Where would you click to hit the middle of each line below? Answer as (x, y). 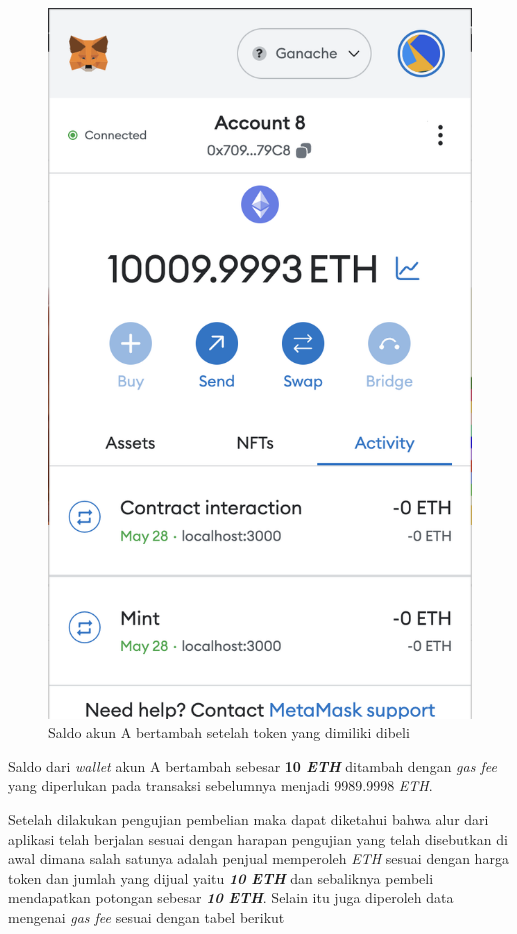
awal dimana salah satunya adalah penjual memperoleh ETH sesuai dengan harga (258, 858)
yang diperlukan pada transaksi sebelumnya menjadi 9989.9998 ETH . (220, 785)
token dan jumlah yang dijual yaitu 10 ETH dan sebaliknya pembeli (221, 877)
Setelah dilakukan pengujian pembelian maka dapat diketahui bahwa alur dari (248, 818)
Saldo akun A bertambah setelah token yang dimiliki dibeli (229, 732)
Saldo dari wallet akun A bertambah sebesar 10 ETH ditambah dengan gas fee (252, 765)
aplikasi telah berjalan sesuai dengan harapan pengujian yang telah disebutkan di (258, 838)
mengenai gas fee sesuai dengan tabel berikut (146, 916)
